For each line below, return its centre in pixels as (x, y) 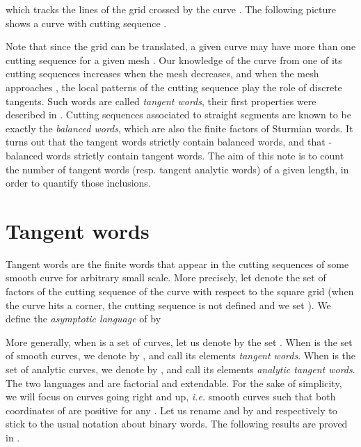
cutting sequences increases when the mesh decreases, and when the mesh (162, 73)
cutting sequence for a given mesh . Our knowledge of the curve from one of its (174, 60)
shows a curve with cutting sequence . (86, 23)
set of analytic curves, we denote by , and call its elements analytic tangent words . (180, 369)
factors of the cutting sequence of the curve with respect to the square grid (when (180, 291)
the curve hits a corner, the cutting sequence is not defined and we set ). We (168, 305)
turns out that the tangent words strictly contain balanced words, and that (166, 142)
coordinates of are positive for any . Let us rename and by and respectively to (171, 410)
